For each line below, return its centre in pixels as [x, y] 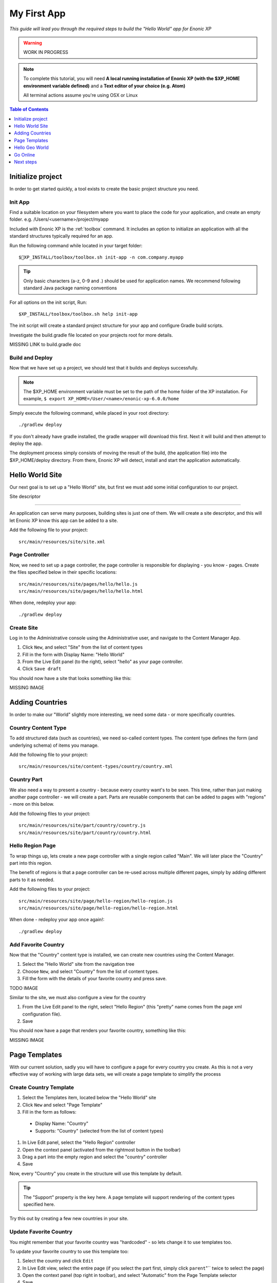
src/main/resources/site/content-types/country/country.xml [96, 766]
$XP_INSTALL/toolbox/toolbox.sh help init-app [78, 314]
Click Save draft [42, 669]
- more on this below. [32, 804]
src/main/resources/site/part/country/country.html [85, 832]
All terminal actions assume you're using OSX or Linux [81, 95]
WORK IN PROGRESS [46, 52]
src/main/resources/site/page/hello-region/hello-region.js [96, 901]
